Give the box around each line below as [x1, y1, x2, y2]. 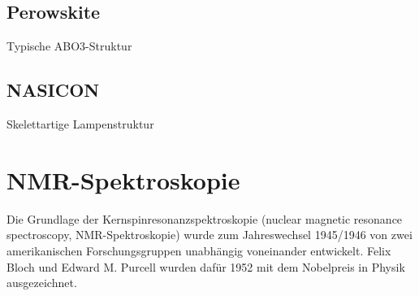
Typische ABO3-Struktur [6, 37, 132, 54]
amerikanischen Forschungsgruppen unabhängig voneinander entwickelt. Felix [6, 242, 391, 259]
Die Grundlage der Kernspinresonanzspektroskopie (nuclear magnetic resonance [6, 210, 403, 227]
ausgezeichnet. [6, 274, 77, 291]
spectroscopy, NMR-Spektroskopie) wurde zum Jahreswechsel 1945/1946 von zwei [6, 226, 413, 243]
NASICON [6, 77, 100, 102]
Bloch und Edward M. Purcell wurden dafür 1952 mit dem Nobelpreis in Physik [6, 258, 405, 275]
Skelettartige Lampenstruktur [6, 115, 154, 132]
